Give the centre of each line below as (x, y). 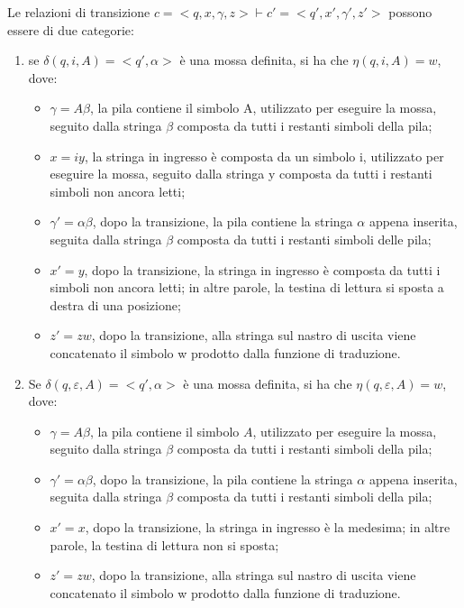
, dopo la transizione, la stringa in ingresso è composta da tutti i (262, 269)
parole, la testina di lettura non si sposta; (164, 544)
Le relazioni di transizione (79, 12)
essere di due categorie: (71, 29)
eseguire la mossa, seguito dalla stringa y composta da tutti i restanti (241, 174)
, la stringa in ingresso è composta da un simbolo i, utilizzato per (264, 156)
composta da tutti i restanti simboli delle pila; (304, 239)
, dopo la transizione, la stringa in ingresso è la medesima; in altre (268, 527)
